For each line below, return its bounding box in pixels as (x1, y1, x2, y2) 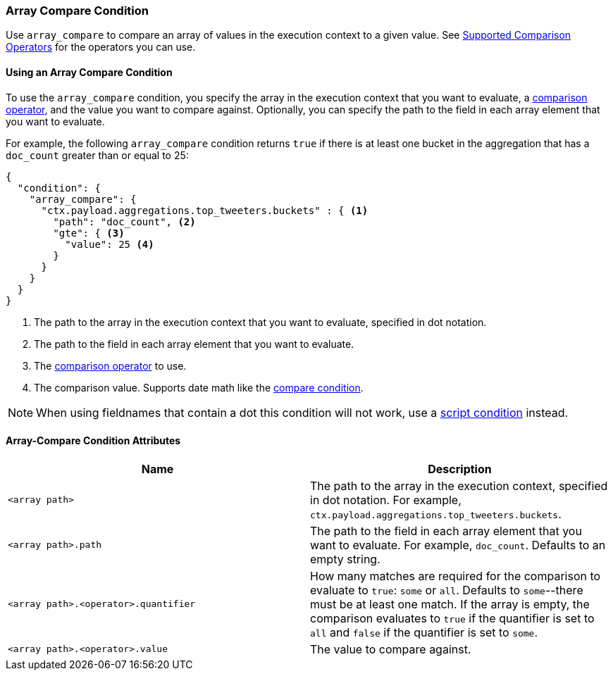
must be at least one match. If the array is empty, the (310, 596, 590, 611)
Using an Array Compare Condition (6, 65, 173, 78)
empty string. (310, 551, 380, 566)
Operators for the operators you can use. (6, 41, 196, 54)
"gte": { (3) (53, 227, 125, 239)
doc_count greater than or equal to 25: (6, 149, 189, 161)
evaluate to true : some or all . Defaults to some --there (310, 582, 583, 597)
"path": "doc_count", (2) (53, 215, 196, 227)
